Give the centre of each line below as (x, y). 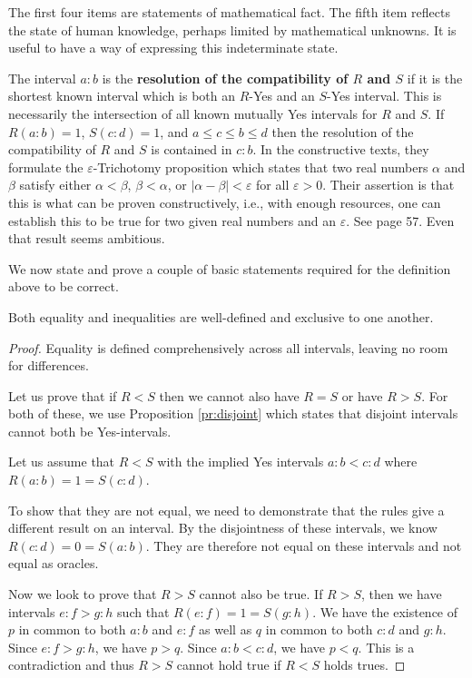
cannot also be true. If (261, 594)
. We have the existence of (385, 611)
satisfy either (55, 185)
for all (273, 185)
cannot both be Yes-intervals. (90, 431)
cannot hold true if (229, 665)
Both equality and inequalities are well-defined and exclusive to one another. (221, 316)
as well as (226, 629)
